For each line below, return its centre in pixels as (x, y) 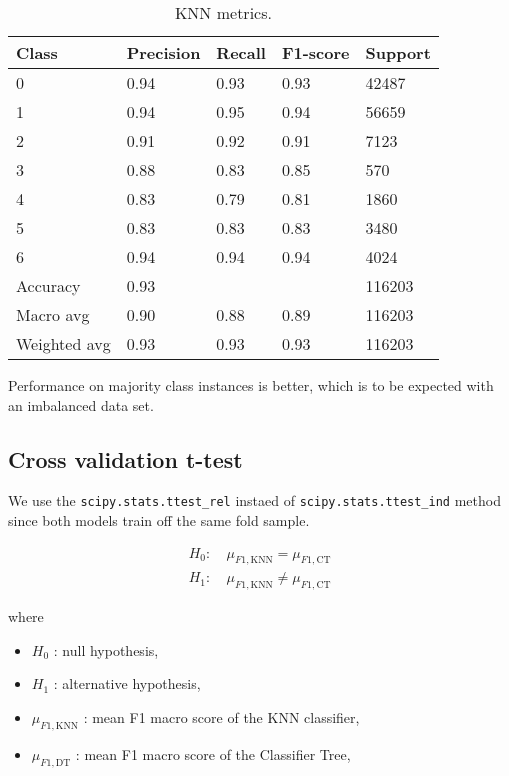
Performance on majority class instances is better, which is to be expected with (251, 385)
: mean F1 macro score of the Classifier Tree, (213, 753)
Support (398, 52)
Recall (241, 52)
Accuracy (48, 285)
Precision (163, 52)
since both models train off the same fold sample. (159, 520)
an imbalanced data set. (81, 404)
